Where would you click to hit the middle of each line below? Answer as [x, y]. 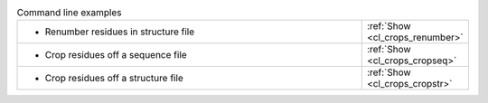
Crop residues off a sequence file [116, 55]
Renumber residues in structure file [120, 32]
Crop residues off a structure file [114, 79]
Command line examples [69, 13]
